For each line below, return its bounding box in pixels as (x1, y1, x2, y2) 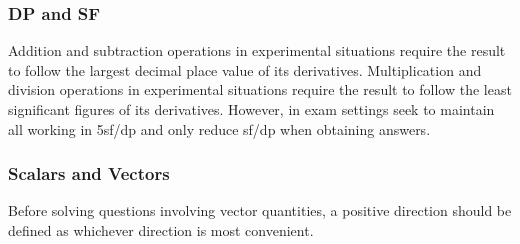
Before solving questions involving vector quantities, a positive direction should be (8, 200, 512, 221)
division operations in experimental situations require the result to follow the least (8, 79, 512, 100)
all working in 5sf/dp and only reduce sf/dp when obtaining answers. (8, 118, 431, 139)
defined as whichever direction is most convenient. (8, 220, 314, 240)
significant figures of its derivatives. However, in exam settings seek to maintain (8, 99, 495, 119)
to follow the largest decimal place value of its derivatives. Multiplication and (8, 59, 482, 80)
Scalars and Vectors (8, 161, 170, 186)
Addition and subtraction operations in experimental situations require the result (8, 40, 506, 61)
